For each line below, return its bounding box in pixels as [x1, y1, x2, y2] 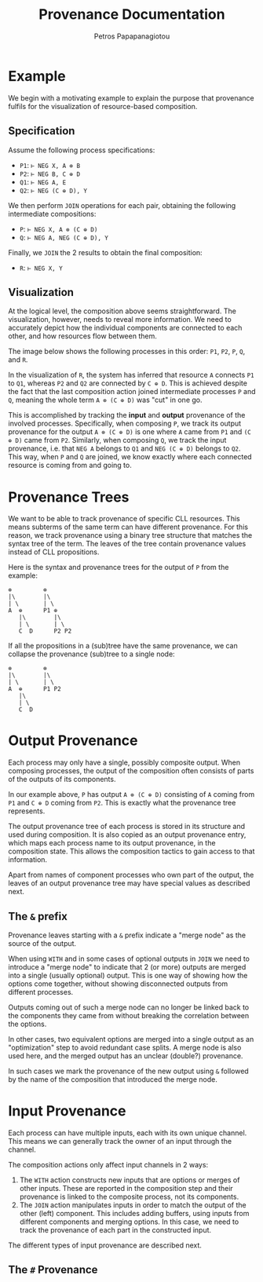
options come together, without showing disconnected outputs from [8, 979, 228, 988]
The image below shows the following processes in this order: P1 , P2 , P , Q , [8, 347, 246, 356]
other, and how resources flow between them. [8, 331, 157, 341]
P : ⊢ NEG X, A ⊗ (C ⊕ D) [19, 224, 98, 233]
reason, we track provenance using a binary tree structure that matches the [8, 531, 253, 540]
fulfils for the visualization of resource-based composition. [8, 101, 198, 111]
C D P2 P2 [18, 627, 72, 635]
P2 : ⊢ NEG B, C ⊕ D [19, 169, 81, 178]
